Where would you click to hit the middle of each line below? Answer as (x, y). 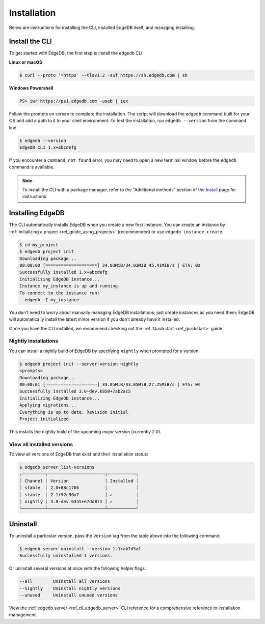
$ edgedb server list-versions (57, 467)
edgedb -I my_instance (52, 299)
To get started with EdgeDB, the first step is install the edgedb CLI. (77, 53)
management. (23, 615)
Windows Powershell (31, 88)
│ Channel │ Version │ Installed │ (79, 481)
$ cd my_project (39, 245)
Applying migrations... (48, 405)
